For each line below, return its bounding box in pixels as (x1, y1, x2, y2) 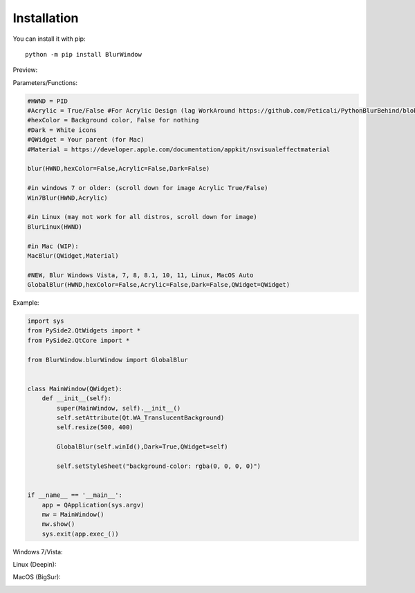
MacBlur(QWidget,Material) (27, 252, 119, 259)
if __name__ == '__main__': (27, 491, 122, 499)
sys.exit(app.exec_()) (41, 529, 119, 538)
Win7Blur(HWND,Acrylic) (27, 194, 109, 202)
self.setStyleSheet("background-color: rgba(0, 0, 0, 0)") (56, 462, 261, 470)
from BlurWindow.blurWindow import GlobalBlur (27, 356, 188, 364)
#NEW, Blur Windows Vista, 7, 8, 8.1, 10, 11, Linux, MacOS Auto (27, 271, 254, 279)
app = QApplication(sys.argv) (41, 501, 145, 509)
